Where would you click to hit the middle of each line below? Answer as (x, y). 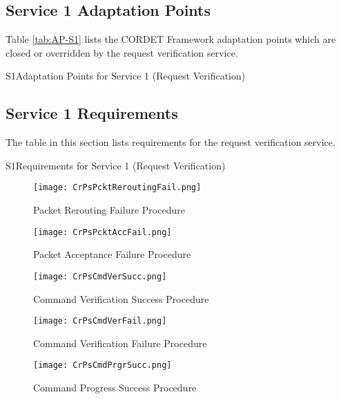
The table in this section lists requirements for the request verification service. (170, 142)
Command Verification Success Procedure (121, 298)
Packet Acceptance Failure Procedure (112, 254)
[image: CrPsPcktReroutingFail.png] (117, 188)
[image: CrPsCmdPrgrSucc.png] (103, 365)
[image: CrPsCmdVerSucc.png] (100, 276)
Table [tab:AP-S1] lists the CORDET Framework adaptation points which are (171, 39)
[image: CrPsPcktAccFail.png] (103, 232)
